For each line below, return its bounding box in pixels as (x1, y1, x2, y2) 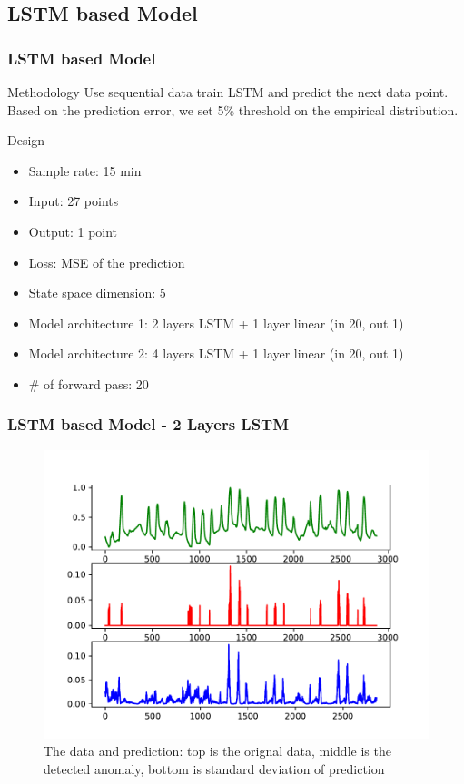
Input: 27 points (28, 191, 119, 211)
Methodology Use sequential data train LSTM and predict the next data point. (7, 83, 449, 101)
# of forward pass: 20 (28, 374, 149, 393)
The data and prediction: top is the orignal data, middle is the (44, 741, 391, 760)
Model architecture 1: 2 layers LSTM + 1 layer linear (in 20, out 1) (28, 313, 404, 332)
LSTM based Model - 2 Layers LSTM (7, 413, 290, 436)
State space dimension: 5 (28, 283, 166, 302)
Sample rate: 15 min (28, 161, 142, 180)
